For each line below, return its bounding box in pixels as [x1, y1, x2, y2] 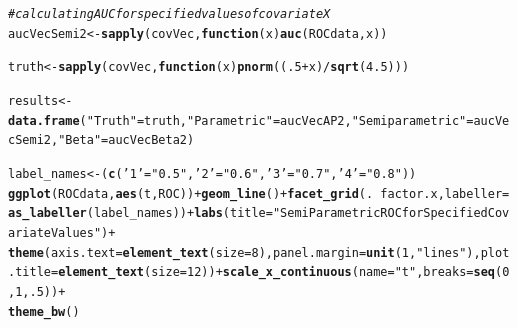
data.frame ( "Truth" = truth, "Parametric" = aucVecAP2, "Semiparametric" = [8, 113, 474, 128]
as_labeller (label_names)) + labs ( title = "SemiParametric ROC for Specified [8, 206, 488, 221]
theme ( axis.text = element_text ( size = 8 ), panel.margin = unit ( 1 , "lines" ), [8, 245, 481, 260]
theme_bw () [8, 304, 80, 319]
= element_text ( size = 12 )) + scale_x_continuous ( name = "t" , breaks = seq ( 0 [50, 265, 510, 280]
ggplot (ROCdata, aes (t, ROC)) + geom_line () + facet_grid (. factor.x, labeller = [8, 186, 510, 201]
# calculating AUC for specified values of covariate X [8, 7, 331, 21]
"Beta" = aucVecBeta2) [58, 133, 195, 148]
